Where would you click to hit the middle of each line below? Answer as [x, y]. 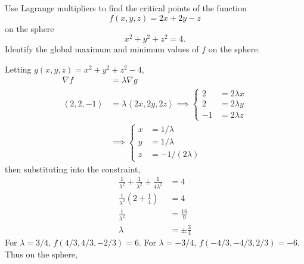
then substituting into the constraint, [73, 169]
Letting [18, 69]
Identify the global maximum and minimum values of [102, 49]
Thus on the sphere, [41, 254]
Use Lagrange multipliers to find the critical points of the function [126, 8]
